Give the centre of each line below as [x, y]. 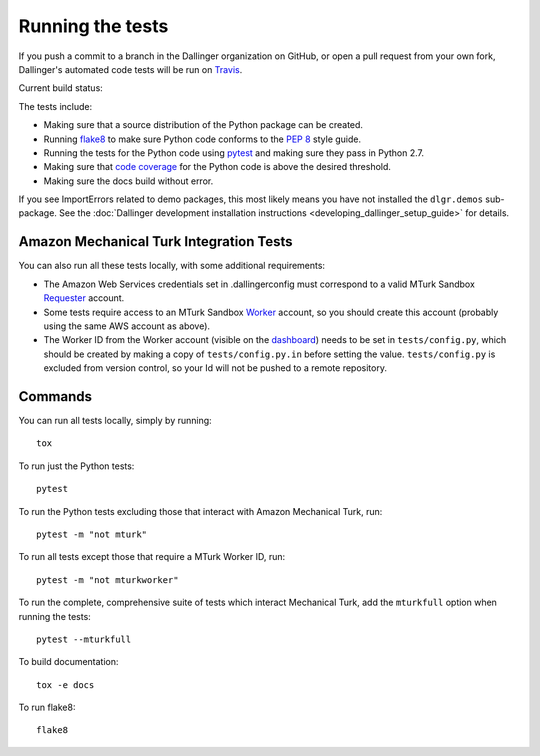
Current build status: [61, 88]
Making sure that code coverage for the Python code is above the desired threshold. [217, 167]
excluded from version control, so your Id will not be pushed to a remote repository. [215, 368]
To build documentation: [68, 662]
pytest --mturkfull [84, 639]
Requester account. [84, 298]
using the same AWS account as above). [126, 326]
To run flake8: [47, 707]
